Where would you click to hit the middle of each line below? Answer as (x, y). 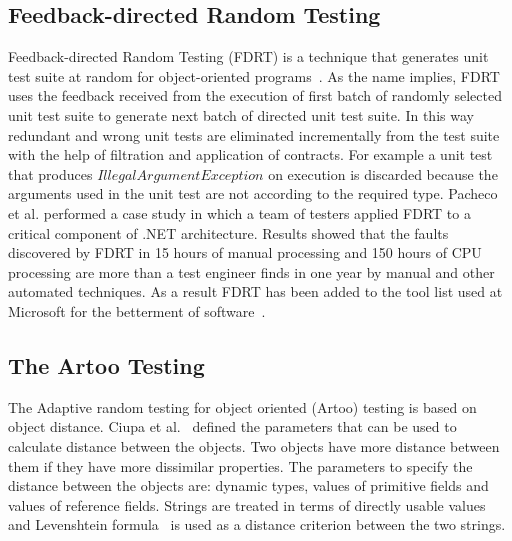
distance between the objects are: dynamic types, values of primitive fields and (248, 485)
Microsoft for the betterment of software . (137, 310)
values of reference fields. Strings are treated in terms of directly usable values (247, 504)
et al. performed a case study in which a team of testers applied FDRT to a (239, 212)
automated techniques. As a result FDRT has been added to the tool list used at (255, 291)
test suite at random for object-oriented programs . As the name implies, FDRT (254, 75)
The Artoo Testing (106, 364)
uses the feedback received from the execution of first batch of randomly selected (255, 95)
